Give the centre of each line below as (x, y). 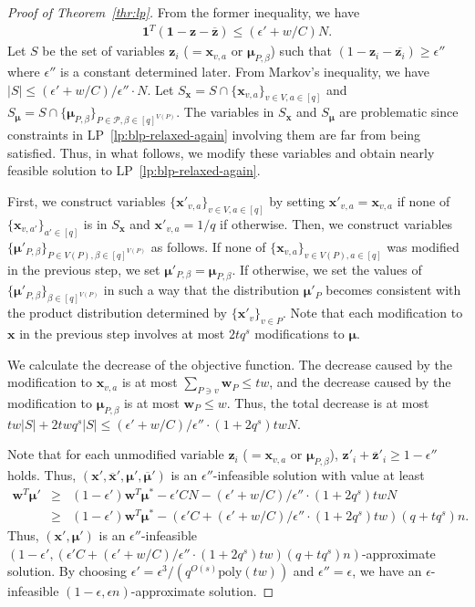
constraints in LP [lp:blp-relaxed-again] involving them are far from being (214, 135)
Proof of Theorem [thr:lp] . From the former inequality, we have (184, 12)
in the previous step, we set (84, 269)
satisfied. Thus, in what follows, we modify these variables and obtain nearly (221, 152)
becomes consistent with (393, 290)
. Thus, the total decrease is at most (328, 403)
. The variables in (225, 112)
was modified (423, 246)
